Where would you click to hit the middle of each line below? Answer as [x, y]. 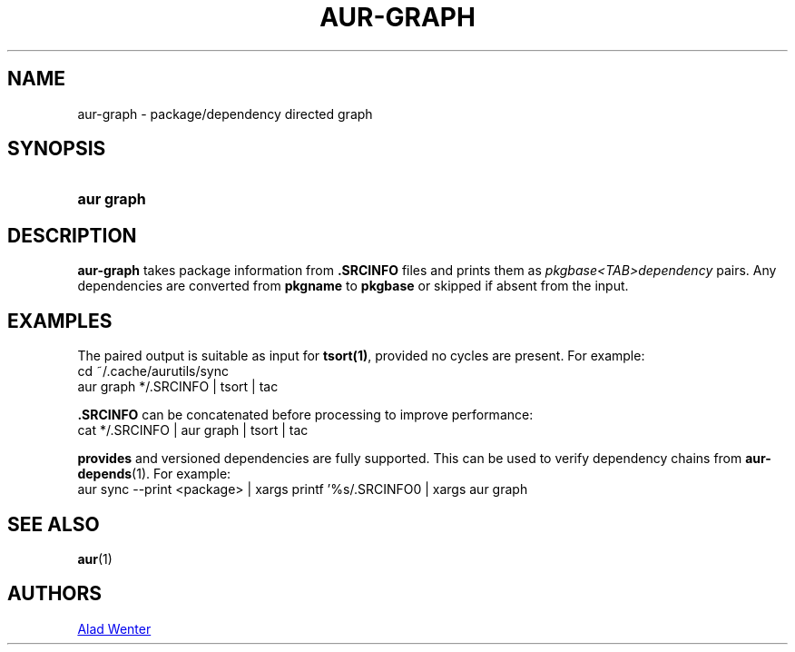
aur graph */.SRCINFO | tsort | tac [178, 387]
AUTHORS [55, 594]
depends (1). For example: [154, 474]
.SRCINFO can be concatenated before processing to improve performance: [305, 415]
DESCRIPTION [72, 235]
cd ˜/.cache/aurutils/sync [153, 371]
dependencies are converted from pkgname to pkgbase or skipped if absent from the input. [353, 286]
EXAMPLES [60, 321]
